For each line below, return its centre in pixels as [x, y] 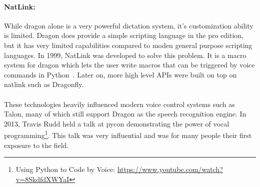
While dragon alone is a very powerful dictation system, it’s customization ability [129, 25]
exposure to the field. [36, 145]
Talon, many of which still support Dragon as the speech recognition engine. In [125, 114]
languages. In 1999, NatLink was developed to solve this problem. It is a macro [125, 55]
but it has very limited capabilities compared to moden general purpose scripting [128, 45]
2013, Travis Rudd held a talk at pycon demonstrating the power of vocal [117, 123]
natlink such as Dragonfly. [44, 84]
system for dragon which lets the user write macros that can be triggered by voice [129, 65]
